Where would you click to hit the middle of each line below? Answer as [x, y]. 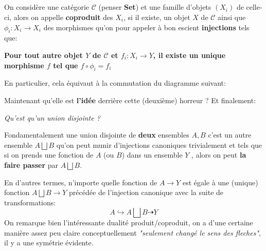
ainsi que [232, 17]
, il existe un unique [189, 55]
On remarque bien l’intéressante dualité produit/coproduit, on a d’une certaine [129, 223]
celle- [254, 7]
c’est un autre [230, 135]
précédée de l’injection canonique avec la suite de [146, 192]
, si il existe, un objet [157, 17]
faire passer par [31, 165]
